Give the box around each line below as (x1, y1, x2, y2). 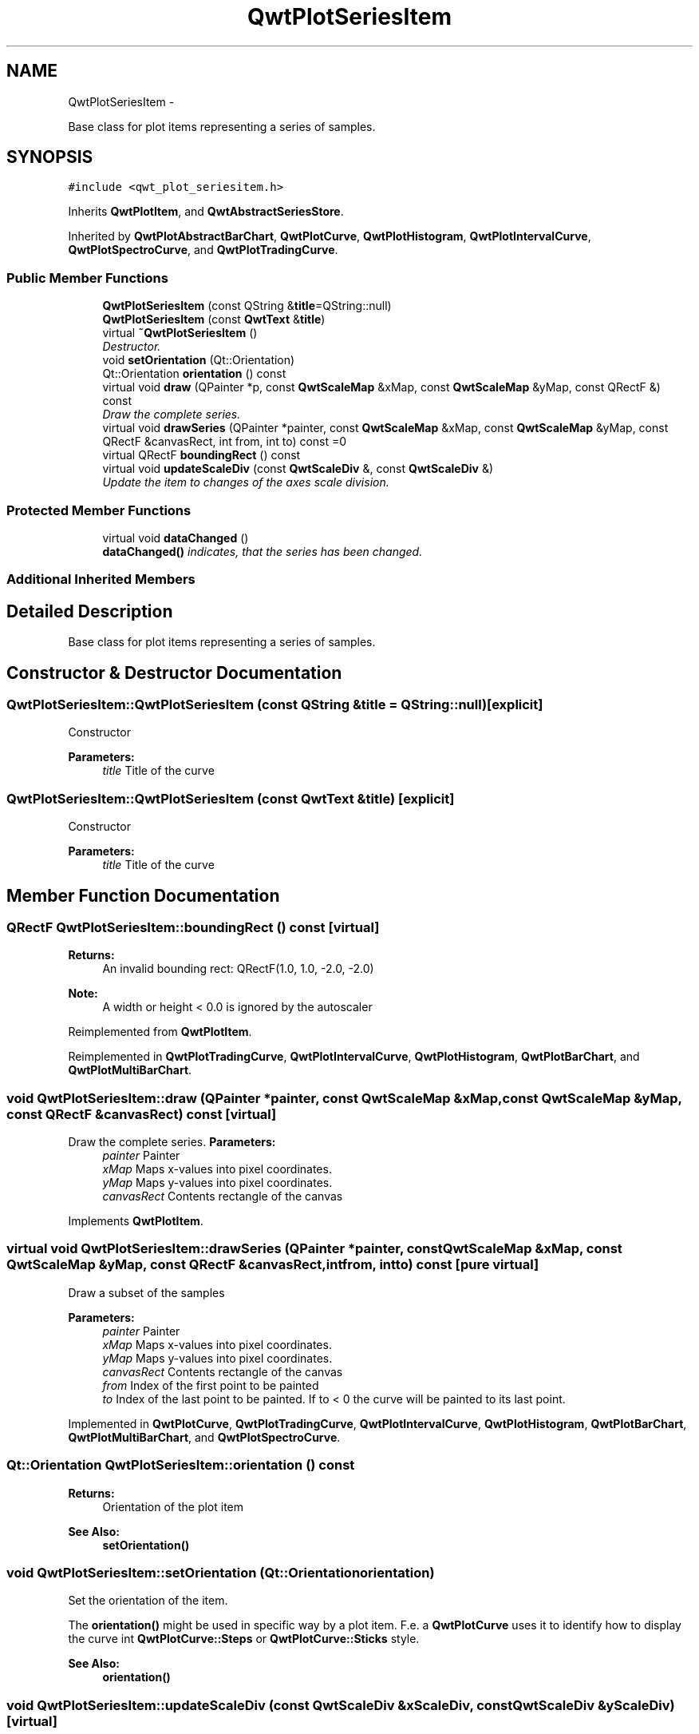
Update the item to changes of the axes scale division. (102, 475, 389, 490)
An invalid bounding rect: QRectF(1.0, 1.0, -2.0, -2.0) (102, 962, 374, 976)
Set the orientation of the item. (68, 1593, 228, 1608)
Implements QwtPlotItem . (68, 1214, 203, 1228)
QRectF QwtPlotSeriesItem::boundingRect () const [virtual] (6, 919, 380, 935)
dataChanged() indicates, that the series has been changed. (102, 544, 423, 558)
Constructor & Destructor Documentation (6, 662, 342, 683)
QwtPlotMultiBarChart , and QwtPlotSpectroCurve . (68, 1430, 341, 1444)
